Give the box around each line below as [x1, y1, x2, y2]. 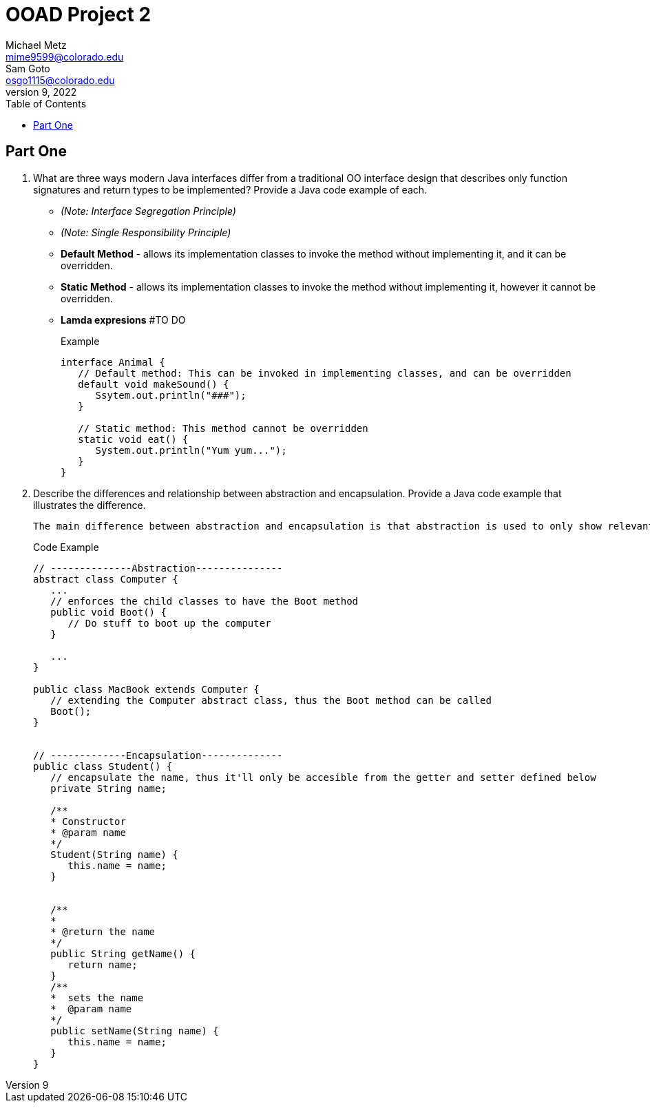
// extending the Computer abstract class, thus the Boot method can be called [50, 694, 492, 706]
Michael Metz [6, 39, 67, 51]
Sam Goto [6, 62, 50, 74]
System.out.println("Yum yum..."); [95, 444, 287, 456]
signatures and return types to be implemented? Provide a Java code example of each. [33, 183, 428, 196]
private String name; [50, 782, 167, 794]
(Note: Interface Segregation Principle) [61, 205, 236, 217]
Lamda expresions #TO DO [61, 313, 186, 326]
